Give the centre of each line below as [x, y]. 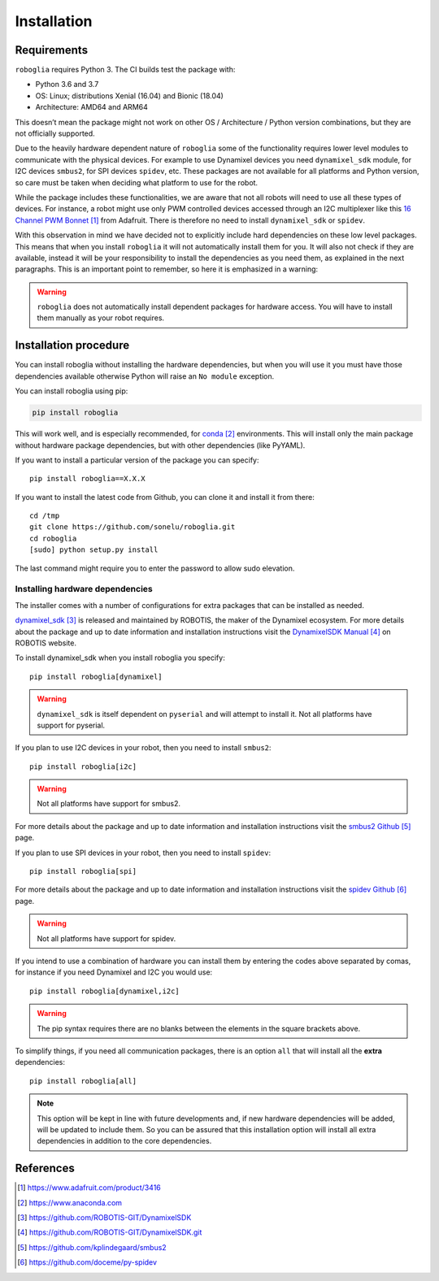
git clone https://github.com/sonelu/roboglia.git [133, 527]
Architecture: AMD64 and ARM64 [91, 107]
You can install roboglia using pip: [72, 391]
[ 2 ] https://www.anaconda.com [70, 1202]
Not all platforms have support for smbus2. [109, 804]
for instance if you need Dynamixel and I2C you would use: [114, 972]
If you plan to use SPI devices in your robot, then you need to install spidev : [143, 853]
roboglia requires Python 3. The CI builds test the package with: [125, 70]
